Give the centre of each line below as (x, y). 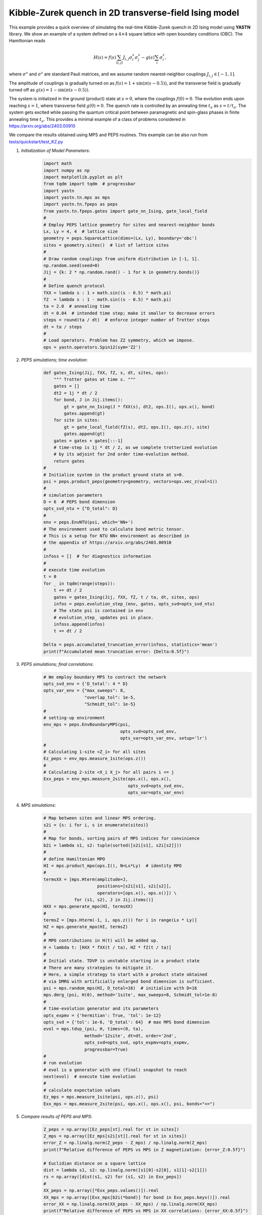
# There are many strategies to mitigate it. (98, 968)
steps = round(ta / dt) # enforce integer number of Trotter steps (127, 320)
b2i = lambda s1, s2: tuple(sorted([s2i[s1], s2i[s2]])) (113, 845)
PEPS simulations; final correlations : (57, 664)
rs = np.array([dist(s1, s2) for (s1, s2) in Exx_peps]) (113, 1177)
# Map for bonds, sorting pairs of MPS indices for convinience (122, 839)
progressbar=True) (106, 1049)
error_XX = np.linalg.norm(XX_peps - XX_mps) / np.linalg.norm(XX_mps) (131, 1204)
